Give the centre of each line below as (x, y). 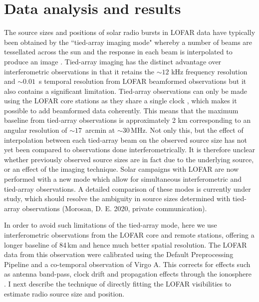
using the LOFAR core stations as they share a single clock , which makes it (121, 101)
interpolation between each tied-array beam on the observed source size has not (126, 140)
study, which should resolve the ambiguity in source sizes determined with (117, 198)
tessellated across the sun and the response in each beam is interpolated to (118, 52)
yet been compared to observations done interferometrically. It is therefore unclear (129, 150)
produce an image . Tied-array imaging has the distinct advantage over (113, 61)
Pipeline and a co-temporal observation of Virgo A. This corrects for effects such (127, 264)
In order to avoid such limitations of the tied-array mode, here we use (111, 225)
